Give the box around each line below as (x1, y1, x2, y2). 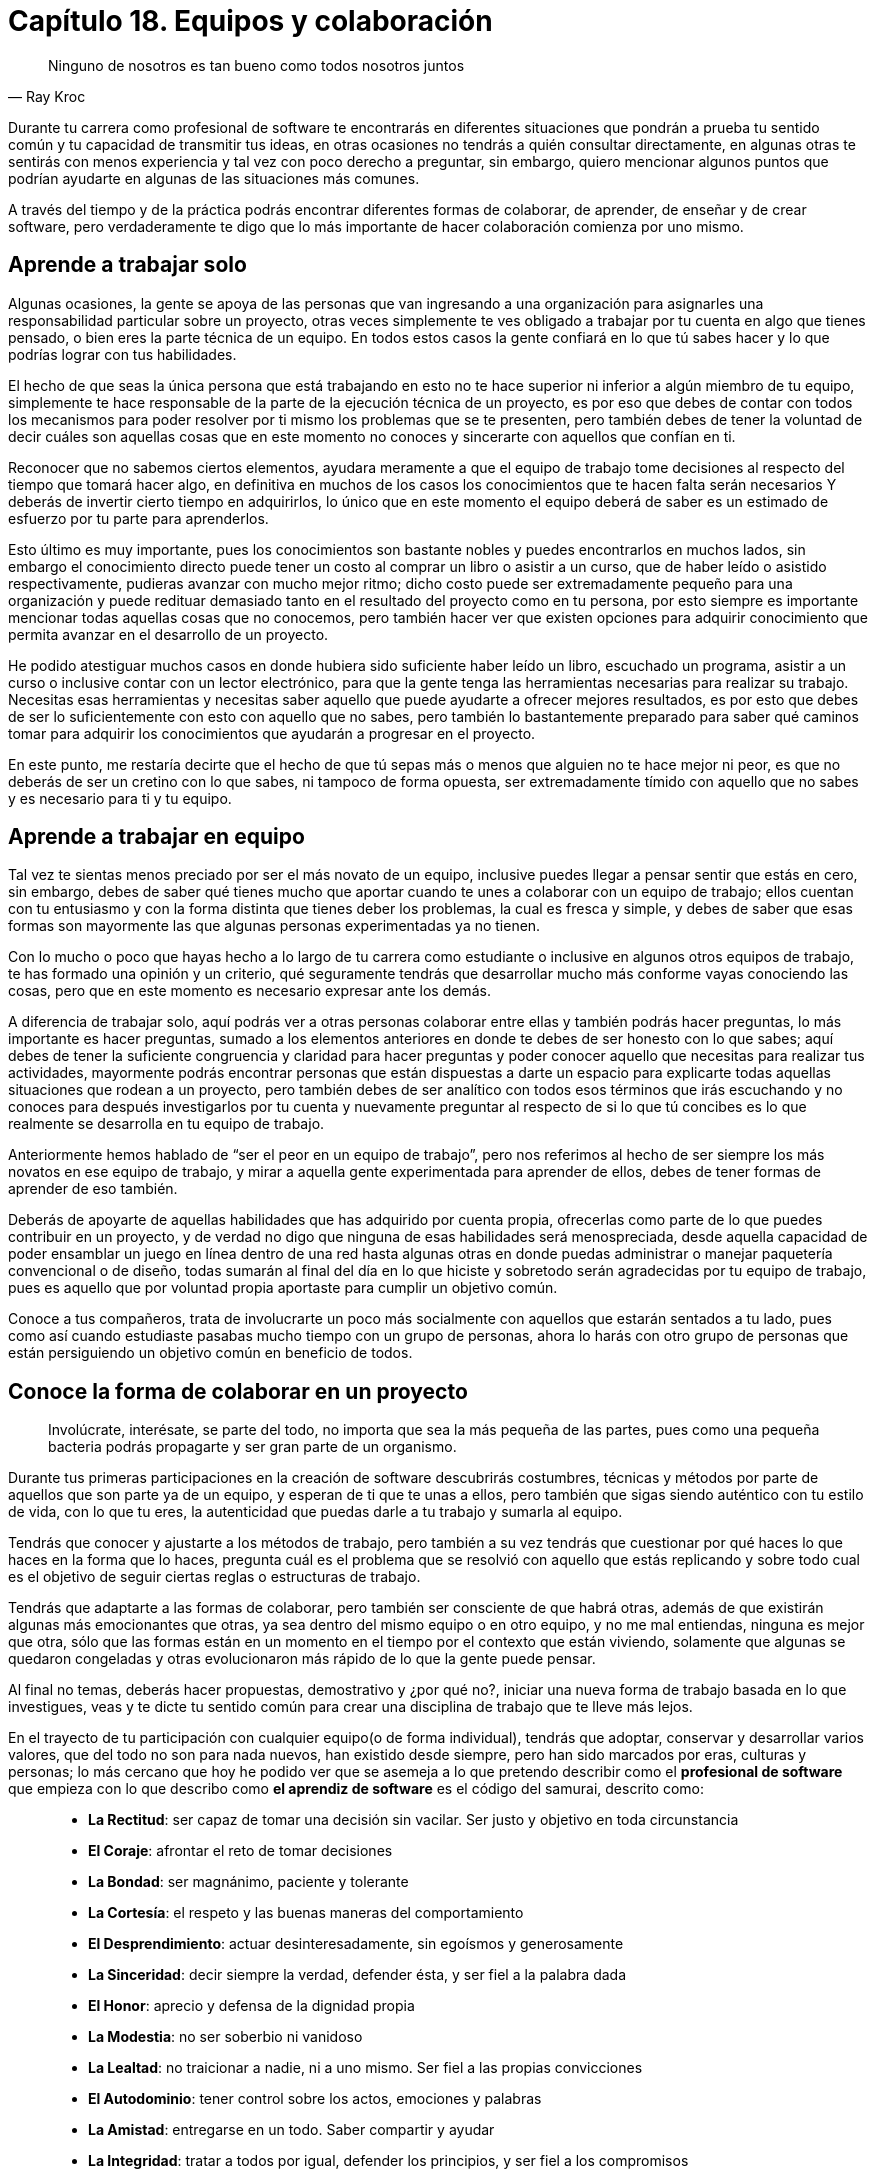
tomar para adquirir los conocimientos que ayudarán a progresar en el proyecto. (8, 724, 536, 742)
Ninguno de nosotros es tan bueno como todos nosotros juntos (48, 56, 465, 74)
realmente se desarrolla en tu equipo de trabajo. (8, 1115, 325, 1133)
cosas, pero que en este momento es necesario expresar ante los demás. (8, 982, 491, 1000)
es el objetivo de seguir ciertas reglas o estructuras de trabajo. (8, 1568, 421, 1586)
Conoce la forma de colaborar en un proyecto (8, 1378, 468, 1404)
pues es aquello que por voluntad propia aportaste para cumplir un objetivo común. (8, 1279, 558, 1297)
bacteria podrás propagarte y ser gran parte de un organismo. (48, 1438, 457, 1456)
